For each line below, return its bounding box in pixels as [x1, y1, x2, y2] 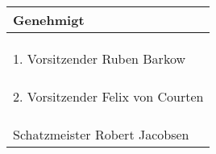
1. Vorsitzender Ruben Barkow [13, 49, 186, 68]
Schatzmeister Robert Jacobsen [13, 125, 189, 144]
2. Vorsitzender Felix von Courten [13, 87, 204, 106]
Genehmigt [13, 10, 85, 29]
